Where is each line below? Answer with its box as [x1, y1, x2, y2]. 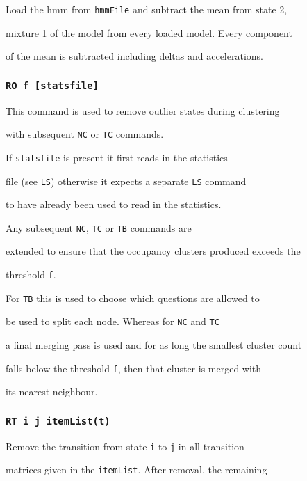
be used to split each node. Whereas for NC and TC [6, 314, 219, 329]
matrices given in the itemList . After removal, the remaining [6, 462, 267, 477]
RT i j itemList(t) [6, 415, 110, 427]
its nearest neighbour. [6, 384, 98, 399]
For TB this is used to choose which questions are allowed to [6, 290, 260, 305]
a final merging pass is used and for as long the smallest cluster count [6, 338, 302, 352]
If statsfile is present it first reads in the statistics [6, 150, 228, 164]
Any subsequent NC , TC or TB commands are [6, 220, 192, 235]
